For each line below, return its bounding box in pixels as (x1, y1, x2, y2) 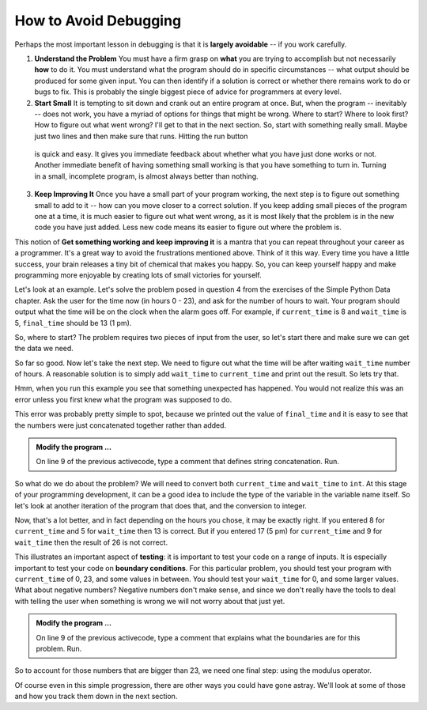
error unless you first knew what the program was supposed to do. (14, 395, 232, 404)
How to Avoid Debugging (14, 12, 182, 29)
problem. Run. (36, 644, 82, 653)
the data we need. (14, 344, 74, 353)
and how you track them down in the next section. (14, 692, 178, 701)
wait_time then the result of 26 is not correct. (14, 538, 168, 547)
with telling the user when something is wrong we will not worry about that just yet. (14, 596, 285, 606)
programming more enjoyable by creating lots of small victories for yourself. (14, 270, 262, 280)
